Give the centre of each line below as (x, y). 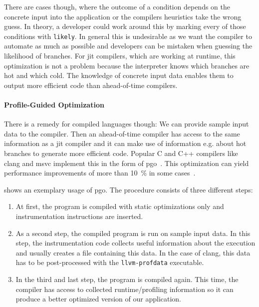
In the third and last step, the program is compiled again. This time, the (127, 279)
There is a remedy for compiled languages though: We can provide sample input (127, 124)
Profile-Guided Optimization (54, 104)
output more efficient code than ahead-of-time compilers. (91, 85)
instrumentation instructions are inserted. (79, 216)
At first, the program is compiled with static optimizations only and (120, 206)
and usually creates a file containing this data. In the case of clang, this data (133, 252)
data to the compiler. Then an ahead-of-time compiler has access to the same (122, 133)
